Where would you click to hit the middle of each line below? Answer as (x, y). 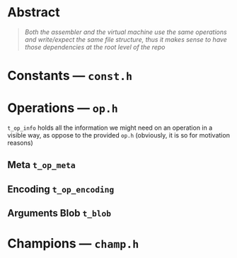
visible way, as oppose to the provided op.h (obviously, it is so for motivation (118, 135)
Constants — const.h (70, 76)
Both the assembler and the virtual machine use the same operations (126, 32)
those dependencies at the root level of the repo (95, 47)
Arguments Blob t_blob (59, 213)
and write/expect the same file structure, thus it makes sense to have (126, 39)
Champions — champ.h (73, 243)
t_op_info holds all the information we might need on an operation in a (110, 128)
